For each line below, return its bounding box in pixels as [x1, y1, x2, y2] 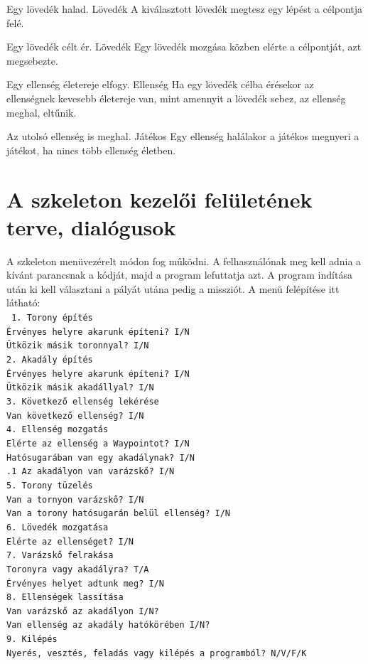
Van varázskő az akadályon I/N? [6, 606, 159, 616]
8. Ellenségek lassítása [6, 592, 124, 603]
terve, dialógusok [6, 212, 176, 241]
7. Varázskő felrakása [6, 550, 114, 561]
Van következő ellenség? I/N [6, 410, 144, 421]
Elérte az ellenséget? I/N [6, 536, 134, 547]
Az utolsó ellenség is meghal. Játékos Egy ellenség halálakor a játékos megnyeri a [6, 129, 359, 144]
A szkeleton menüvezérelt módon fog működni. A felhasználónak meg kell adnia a [6, 253, 362, 268]
